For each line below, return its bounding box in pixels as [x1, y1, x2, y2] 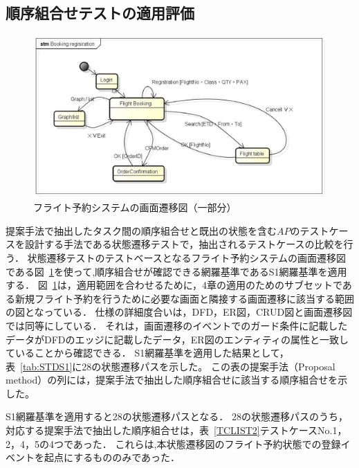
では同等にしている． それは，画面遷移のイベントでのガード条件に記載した [6, 318, 348, 332]
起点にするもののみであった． [44, 450, 180, 465]
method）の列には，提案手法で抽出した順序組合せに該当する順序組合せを [6, 372, 338, 387]
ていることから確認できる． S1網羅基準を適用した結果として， [6, 345, 289, 360]
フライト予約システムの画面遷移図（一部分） [33, 200, 237, 215]
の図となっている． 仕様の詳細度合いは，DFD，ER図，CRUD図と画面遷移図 [6, 305, 353, 319]
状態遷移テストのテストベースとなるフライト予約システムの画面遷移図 [27, 250, 346, 264]
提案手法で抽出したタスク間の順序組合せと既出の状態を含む [6, 223, 277, 237]
